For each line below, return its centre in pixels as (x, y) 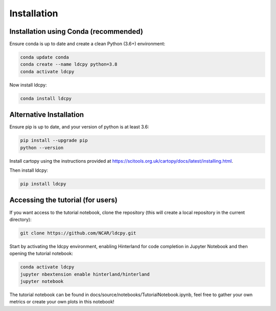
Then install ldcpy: (29, 170)
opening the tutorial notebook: (41, 254)
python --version (42, 148)
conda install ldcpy (46, 98)
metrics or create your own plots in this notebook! (62, 302)
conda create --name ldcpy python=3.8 (69, 64)
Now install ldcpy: (28, 85)
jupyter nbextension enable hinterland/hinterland (85, 274)
